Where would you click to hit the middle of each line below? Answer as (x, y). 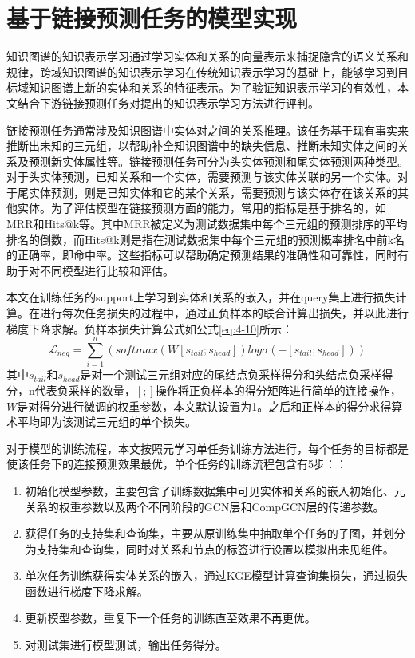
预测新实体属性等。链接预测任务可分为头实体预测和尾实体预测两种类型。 (218, 161)
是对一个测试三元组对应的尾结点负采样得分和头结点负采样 (231, 374)
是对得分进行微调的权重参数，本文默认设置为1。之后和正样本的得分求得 (204, 406)
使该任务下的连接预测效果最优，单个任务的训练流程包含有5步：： (177, 464)
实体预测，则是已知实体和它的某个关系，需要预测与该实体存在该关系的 (213, 192)
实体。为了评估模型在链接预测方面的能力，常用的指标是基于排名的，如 (202, 208)
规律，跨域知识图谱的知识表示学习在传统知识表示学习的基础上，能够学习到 (202, 71)
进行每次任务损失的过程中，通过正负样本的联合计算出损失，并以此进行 (224, 313)
